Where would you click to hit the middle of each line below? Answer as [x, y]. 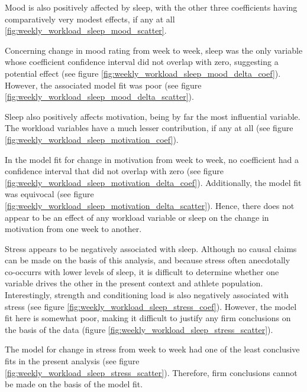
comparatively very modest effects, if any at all [90, 19]
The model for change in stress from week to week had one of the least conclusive [152, 349]
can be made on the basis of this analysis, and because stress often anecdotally [148, 260]
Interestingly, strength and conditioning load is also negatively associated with [147, 295]
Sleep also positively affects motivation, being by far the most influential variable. [153, 116]
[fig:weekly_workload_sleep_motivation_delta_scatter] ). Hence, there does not [150, 205]
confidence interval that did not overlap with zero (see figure [114, 171]
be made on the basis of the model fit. [74, 384]
